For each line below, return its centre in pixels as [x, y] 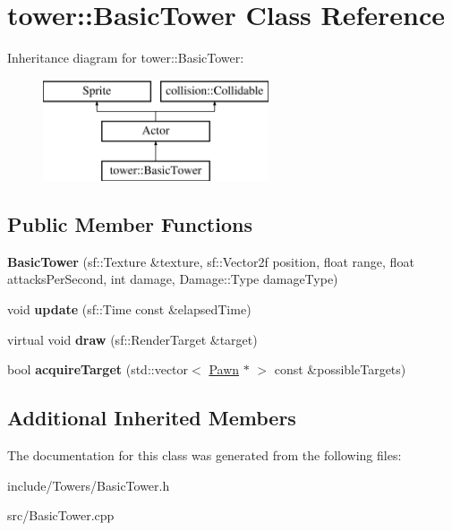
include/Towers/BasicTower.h [89, 485]
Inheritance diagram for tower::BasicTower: [126, 58]
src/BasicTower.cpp [61, 515]
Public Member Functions [130, 224]
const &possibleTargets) [340, 369]
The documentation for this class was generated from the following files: [205, 455]
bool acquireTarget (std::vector [98, 369]
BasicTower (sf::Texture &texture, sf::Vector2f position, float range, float [211, 261]
